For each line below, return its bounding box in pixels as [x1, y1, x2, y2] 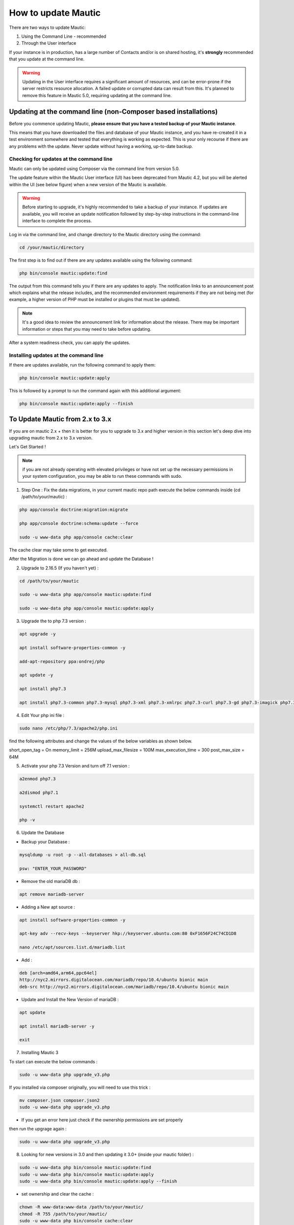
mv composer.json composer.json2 [19, 1098, 100, 1103]
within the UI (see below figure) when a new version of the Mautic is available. [9, 181, 167, 187]
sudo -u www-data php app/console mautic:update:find [19, 592, 151, 597]
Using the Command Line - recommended [21, 33, 106, 39]
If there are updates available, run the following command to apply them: [9, 362, 156, 368]
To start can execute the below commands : [9, 1058, 98, 1064]
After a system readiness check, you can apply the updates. [9, 340, 130, 345]
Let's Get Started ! [9, 444, 46, 450]
